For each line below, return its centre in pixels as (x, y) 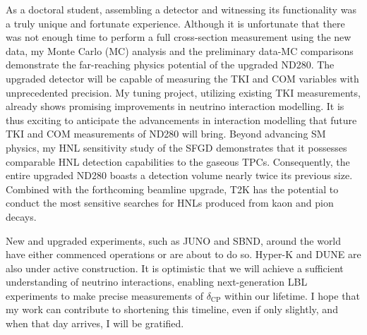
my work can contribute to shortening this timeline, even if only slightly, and (172, 309)
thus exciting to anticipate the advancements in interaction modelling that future (181, 120)
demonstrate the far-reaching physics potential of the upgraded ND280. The (170, 65)
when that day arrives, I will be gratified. (95, 323)
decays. (21, 216)
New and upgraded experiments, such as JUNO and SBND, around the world (174, 240)
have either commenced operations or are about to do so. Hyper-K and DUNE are (183, 254)
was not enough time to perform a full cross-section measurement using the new (179, 37)
